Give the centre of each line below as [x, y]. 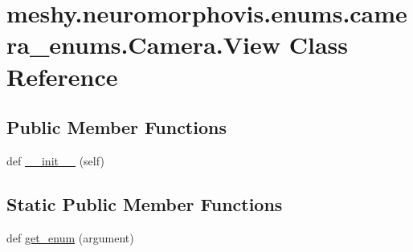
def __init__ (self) [55, 160]
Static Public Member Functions [145, 203]
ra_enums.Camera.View [144, 45]
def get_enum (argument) [70, 237]
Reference [62, 76]
